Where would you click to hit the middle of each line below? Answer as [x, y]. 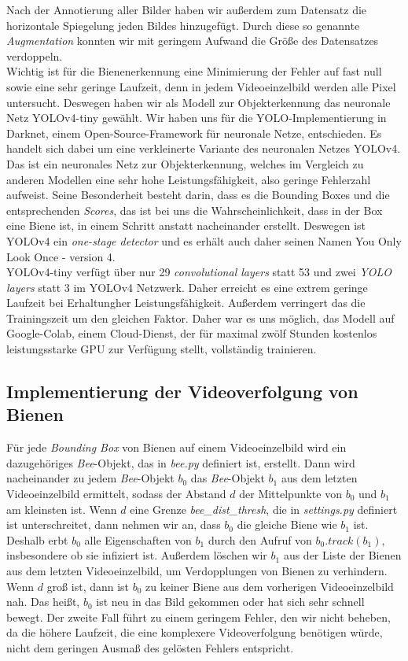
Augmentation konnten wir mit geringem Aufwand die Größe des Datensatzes [193, 41]
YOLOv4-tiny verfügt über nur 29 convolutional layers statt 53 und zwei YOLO [199, 272]
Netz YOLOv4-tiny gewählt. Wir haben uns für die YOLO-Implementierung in [197, 118]
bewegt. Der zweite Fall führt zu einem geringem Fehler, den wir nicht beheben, [198, 617]
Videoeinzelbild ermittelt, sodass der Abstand [116, 494]
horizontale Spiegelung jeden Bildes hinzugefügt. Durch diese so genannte [183, 25]
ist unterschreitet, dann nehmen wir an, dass [114, 524]
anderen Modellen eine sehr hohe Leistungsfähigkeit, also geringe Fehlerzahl [189, 179]
